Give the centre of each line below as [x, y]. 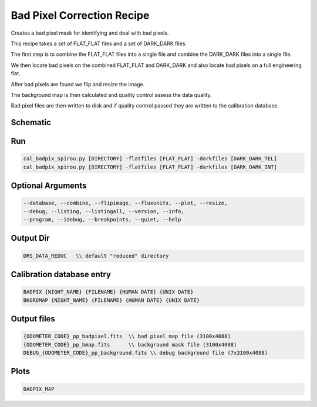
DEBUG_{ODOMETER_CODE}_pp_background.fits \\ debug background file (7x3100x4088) [146, 353]
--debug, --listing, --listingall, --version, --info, [104, 211]
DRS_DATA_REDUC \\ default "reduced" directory [96, 256]
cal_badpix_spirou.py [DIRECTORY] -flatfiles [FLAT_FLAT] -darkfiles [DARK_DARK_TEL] [150, 159]
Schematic [31, 122]
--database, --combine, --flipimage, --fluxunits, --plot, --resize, [125, 203]
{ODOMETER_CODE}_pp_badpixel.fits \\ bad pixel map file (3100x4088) [127, 337]
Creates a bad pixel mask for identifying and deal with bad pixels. [90, 33]
